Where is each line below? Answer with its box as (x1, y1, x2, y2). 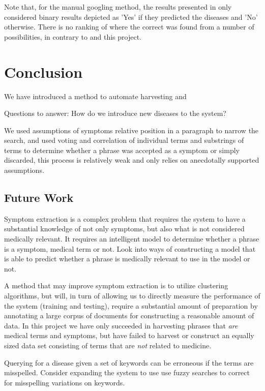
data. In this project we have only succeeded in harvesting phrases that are (4, 320, 238, 330)
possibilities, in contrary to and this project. (4, 31, 141, 42)
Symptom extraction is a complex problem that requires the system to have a (4, 213, 246, 224)
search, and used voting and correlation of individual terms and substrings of (4, 135, 244, 145)
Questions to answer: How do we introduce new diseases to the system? (4, 108, 226, 118)
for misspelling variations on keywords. (4, 377, 125, 387)
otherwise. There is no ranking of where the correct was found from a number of (4, 21, 254, 32)
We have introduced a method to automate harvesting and (4, 91, 187, 101)
